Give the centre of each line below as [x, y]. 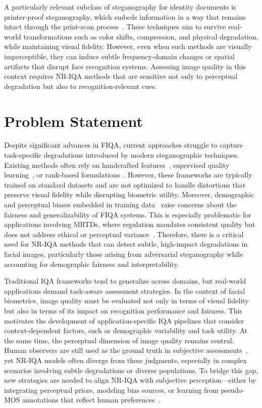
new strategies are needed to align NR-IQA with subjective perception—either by [130, 380]
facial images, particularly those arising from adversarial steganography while [124, 254]
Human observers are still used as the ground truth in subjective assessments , [126, 350]
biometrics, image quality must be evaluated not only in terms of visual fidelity [126, 301]
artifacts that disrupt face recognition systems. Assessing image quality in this [125, 66]
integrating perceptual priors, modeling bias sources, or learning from [111, 390]
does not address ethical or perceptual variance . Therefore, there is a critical [124, 234]
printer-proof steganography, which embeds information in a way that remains [125, 16]
